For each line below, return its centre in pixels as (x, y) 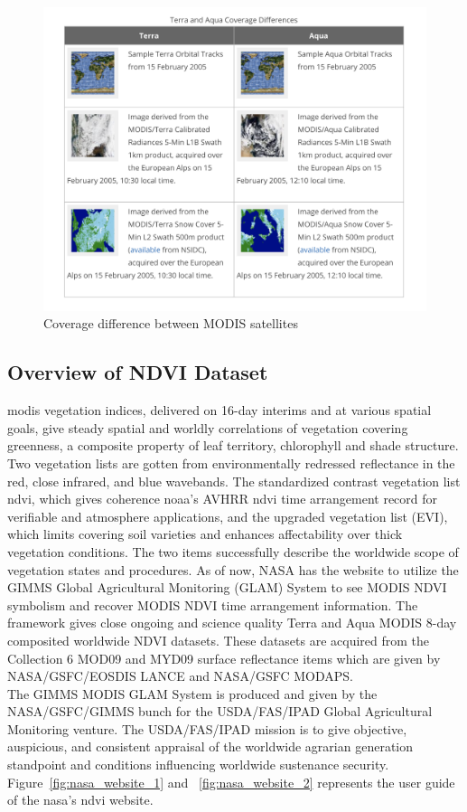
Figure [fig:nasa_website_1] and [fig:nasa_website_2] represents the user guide (231, 782)
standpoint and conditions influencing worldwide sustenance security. (198, 765)
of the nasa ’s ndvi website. (80, 800)
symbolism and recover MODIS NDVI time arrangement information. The (213, 604)
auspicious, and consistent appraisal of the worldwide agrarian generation (210, 746)
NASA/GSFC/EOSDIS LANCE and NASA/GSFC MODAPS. (180, 676)
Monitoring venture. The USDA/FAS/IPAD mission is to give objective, (207, 728)
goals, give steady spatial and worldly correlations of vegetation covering (208, 427)
